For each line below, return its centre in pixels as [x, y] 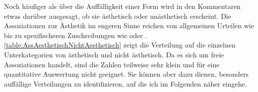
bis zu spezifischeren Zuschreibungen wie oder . [76, 35]
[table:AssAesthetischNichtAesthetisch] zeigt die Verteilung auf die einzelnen [120, 45]
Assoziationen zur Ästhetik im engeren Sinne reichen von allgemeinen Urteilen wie [129, 25]
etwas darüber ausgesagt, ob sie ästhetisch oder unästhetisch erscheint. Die [118, 16]
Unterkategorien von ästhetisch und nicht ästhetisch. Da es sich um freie [114, 54]
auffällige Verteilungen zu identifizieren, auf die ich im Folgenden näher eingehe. [126, 83]
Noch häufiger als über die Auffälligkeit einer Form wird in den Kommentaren [122, 6]
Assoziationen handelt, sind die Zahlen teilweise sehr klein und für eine [112, 64]
